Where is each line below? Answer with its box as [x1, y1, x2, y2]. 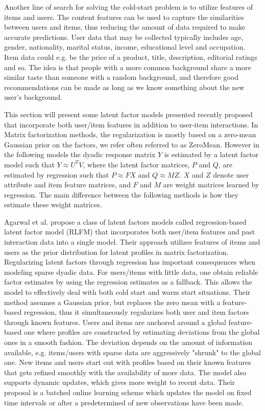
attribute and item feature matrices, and [4, 179, 131, 190]
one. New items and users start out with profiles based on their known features [4, 357, 251, 367]
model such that [4, 159, 55, 169]
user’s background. [4, 92, 62, 102]
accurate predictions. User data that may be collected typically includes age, [4, 31, 244, 42]
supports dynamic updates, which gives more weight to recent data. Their [4, 377, 235, 387]
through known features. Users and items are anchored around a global [4, 316, 226, 327]
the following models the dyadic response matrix [4, 149, 156, 160]
